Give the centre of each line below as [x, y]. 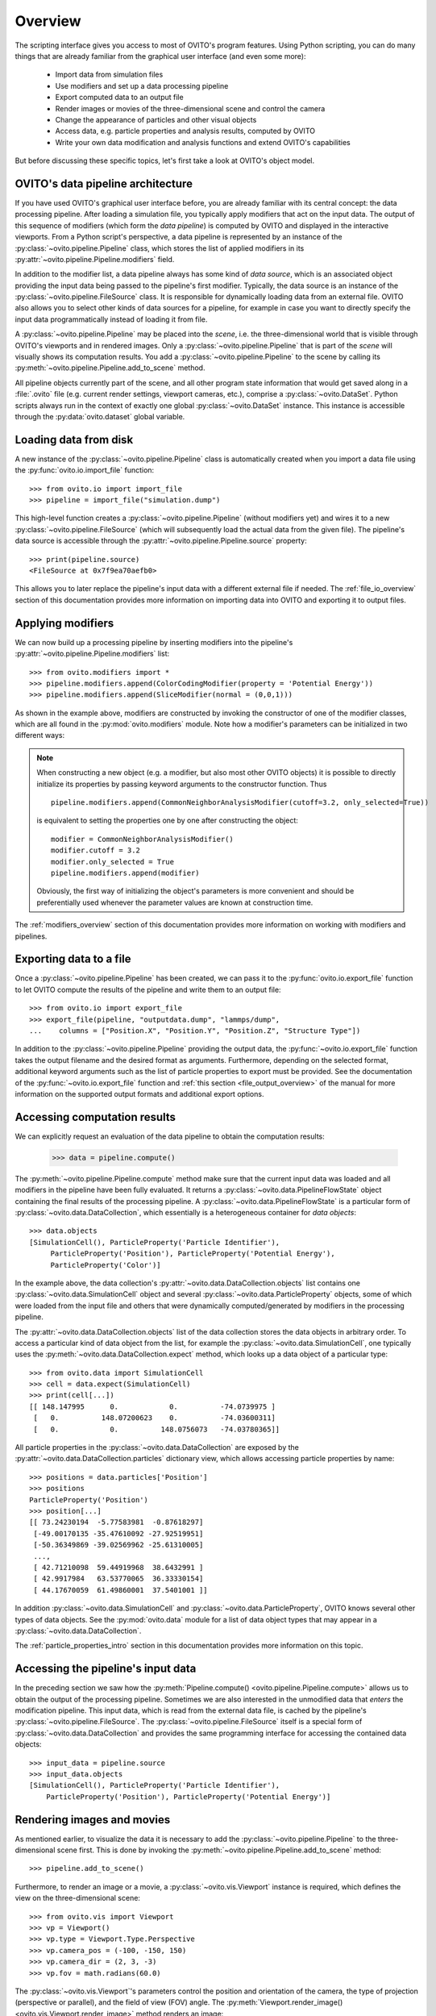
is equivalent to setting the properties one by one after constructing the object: [167, 821]
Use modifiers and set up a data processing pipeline [142, 85]
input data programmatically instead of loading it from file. [111, 319]
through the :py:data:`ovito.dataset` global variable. [100, 417]
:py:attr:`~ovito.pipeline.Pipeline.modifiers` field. [95, 259]
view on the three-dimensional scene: [78, 1898]
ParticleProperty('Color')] [106, 1265]
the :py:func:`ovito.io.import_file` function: [85, 470]
